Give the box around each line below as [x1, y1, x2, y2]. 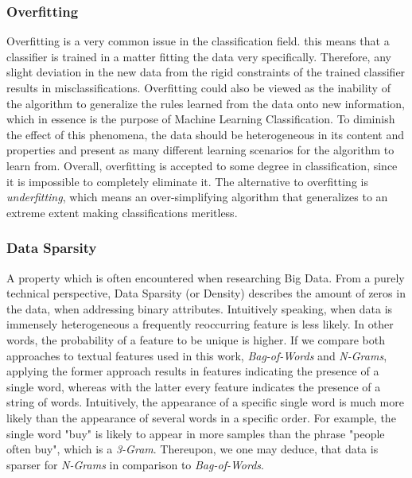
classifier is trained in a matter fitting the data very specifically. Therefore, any [6, 48, 391, 64]
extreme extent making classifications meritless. [6, 204, 238, 220]
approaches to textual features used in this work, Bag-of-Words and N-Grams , [6, 347, 387, 363]
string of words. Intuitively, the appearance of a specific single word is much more [6, 394, 404, 410]
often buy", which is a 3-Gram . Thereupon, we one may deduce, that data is [6, 441, 379, 457]
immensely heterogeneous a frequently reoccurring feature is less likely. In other [6, 316, 394, 332]
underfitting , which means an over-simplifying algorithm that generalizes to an [6, 188, 388, 205]
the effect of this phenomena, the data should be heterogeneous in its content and [6, 126, 405, 142]
